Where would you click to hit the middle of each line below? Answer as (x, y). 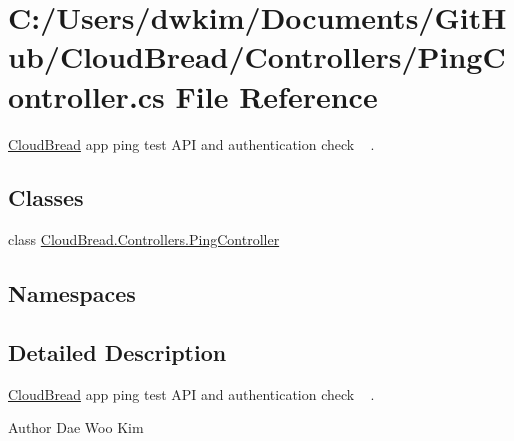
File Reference (276, 95)
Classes (46, 197)
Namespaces (72, 293)
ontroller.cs (86, 95)
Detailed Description (117, 352)
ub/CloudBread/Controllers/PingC (257, 56)
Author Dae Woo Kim (76, 427)
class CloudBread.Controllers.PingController (144, 239)
